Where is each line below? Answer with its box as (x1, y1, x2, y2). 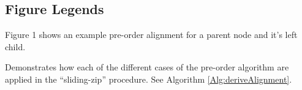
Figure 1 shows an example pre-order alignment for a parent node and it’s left (5, 28, 298, 41)
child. (5, 40, 26, 53)
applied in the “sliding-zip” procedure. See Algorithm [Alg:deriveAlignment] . (5, 72, 292, 85)
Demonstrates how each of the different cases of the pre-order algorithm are (5, 61, 289, 73)
